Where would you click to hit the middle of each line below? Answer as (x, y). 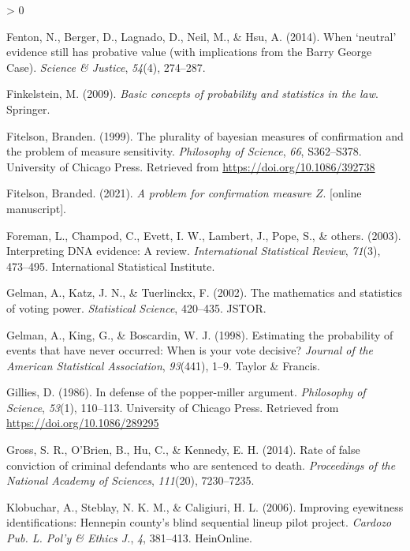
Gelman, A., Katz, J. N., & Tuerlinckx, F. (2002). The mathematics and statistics (205, 292)
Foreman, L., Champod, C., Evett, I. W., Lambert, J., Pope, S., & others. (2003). (204, 235)
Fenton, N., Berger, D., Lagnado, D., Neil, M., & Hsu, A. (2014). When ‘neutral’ (201, 36)
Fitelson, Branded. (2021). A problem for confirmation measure (159, 193)
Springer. (28, 109)
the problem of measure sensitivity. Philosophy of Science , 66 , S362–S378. (184, 151)
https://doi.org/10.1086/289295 (83, 423)
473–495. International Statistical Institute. (111, 266)
